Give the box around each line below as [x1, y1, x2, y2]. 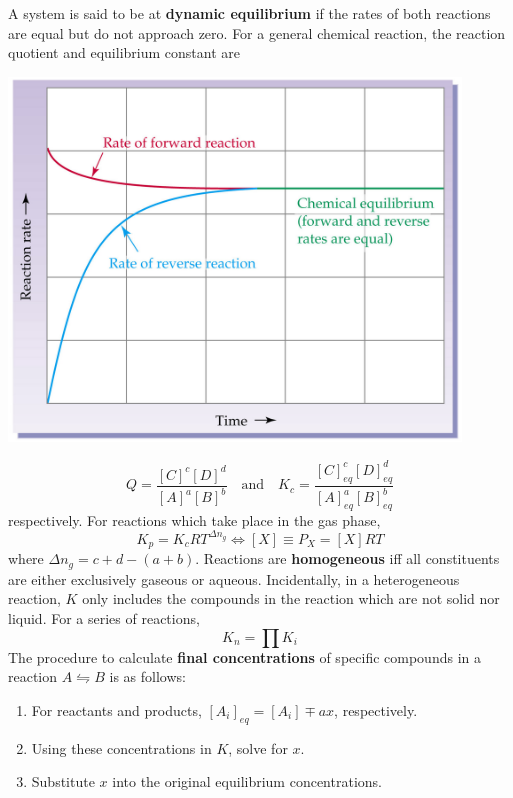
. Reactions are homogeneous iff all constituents [195, 548, 500, 569]
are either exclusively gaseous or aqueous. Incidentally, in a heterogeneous [8, 568, 460, 589]
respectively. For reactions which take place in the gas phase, [8, 509, 381, 530]
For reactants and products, [31, 699, 202, 720]
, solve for [228, 737, 288, 758]
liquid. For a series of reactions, [8, 608, 200, 629]
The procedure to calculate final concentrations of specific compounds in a [8, 646, 481, 667]
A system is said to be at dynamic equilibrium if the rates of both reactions [8, 3, 491, 23]
